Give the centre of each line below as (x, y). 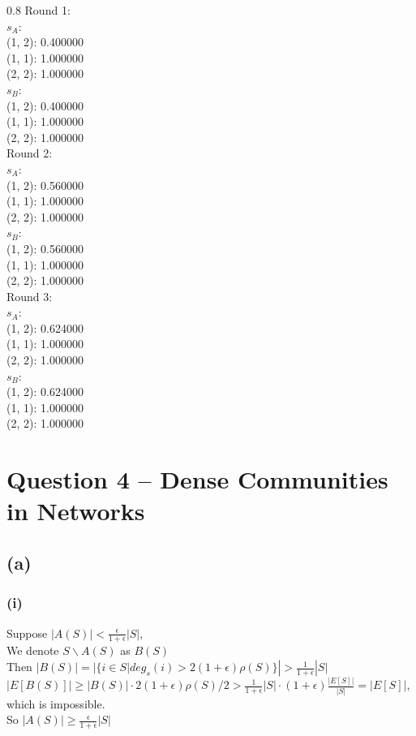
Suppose (27, 633)
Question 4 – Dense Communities (197, 479)
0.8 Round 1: (39, 10)
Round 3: (30, 296)
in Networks (76, 511)
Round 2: (30, 153)
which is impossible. (56, 703)
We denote (33, 650)
